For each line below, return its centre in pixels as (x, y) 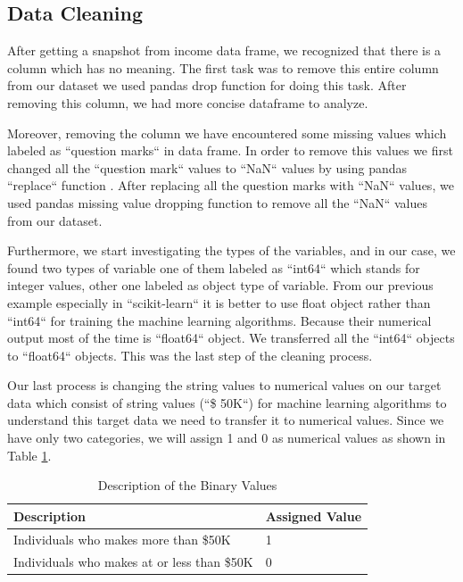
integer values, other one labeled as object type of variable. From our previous (220, 285)
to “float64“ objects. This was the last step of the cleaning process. (190, 355)
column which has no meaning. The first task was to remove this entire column (223, 67)
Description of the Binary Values (187, 485)
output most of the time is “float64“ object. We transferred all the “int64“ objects (231, 338)
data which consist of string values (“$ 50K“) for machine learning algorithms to (227, 402)
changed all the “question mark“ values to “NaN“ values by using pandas (207, 167)
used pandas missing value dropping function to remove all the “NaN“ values (218, 202)
